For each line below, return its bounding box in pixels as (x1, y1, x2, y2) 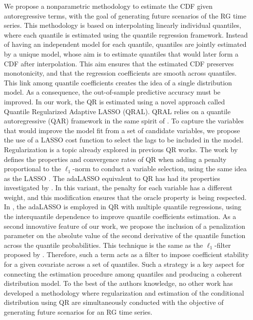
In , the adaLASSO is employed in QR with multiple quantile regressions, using (4, 201, 241, 212)
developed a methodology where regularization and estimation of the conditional (4, 287, 244, 298)
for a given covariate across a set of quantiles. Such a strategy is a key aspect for (4, 259, 245, 269)
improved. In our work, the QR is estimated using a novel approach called (4, 96, 225, 106)
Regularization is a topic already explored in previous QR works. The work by (4, 144, 238, 154)
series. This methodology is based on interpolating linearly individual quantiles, (4, 20, 241, 30)
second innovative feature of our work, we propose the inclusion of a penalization (4, 220, 246, 231)
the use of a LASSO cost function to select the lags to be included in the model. (4, 135, 243, 145)
